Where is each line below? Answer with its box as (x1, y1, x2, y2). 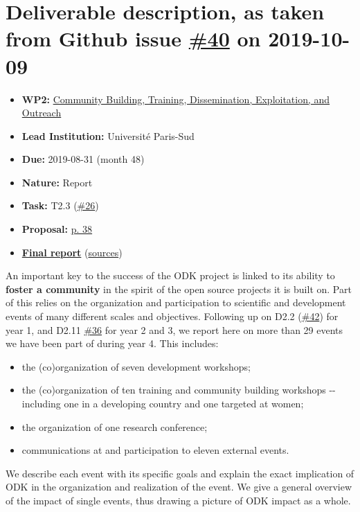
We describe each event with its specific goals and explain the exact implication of (6, 466, 354, 480)
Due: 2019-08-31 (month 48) (21, 152, 145, 166)
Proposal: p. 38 (21, 222, 93, 236)
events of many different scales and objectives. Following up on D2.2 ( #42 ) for (6, 309, 339, 324)
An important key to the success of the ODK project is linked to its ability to (6, 268, 335, 283)
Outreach (21, 105, 62, 120)
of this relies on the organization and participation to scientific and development (6, 295, 346, 310)
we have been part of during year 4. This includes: (6, 336, 219, 351)
